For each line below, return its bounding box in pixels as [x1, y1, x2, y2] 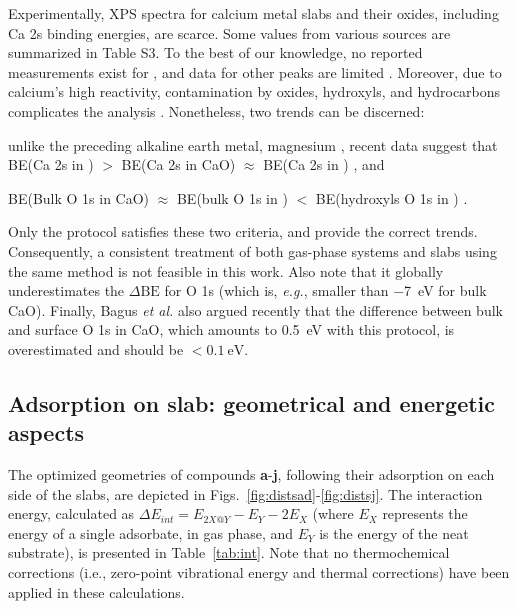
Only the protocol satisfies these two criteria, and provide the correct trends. [8, 221, 478, 242]
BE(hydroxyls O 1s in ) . [315, 187, 468, 208]
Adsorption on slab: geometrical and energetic [8, 387, 496, 418]
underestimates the [8, 280, 125, 301]
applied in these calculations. [8, 581, 185, 602]
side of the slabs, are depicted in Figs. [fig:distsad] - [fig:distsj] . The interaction [8, 483, 483, 504]
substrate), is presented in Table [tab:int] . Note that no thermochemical [8, 542, 450, 563]
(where [312, 503, 354, 524]
